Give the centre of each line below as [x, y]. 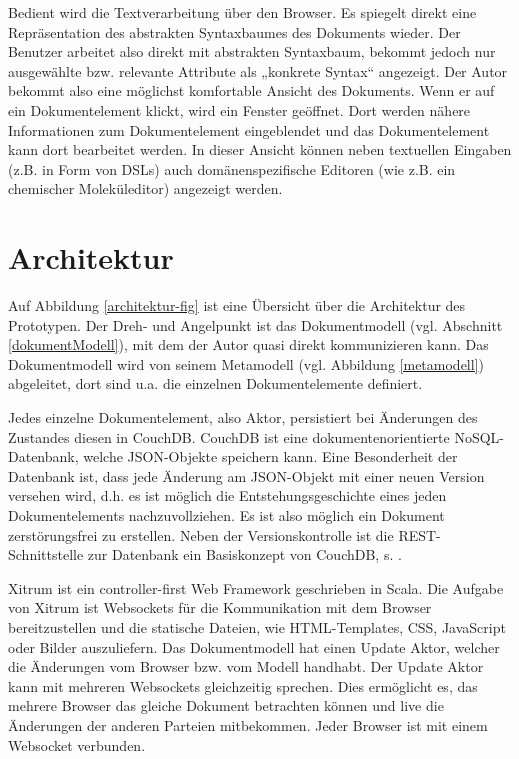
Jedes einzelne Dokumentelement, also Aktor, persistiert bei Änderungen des [243, 417]
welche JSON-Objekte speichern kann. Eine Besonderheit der [270, 456]
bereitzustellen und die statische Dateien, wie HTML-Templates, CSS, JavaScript [257, 626]
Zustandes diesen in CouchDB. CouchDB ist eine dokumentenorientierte [229, 436]
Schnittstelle [46, 554]
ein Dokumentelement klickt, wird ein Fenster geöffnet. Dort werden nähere [239, 109]
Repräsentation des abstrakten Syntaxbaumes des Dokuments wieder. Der [234, 31]
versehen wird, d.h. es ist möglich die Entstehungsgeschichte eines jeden [227, 495]
